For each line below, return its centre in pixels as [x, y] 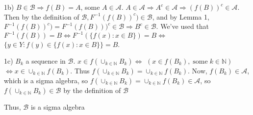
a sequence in [46, 60]
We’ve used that [185, 26]
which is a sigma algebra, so [46, 80]
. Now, [197, 70]
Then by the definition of [42, 16]
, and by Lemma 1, [181, 16]
